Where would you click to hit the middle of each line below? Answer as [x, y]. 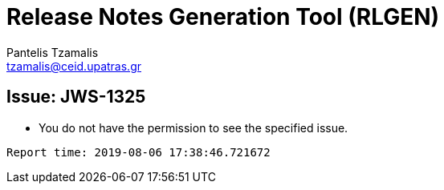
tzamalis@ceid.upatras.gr [74, 66]
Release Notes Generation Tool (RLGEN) [223, 17]
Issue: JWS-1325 [76, 97]
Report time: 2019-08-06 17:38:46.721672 [138, 152]
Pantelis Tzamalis [53, 52]
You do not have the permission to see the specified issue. [193, 127]
